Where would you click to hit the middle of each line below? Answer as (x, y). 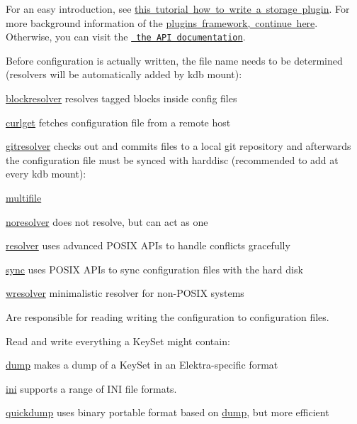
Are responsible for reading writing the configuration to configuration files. (168, 316)
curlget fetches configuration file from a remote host (118, 122)
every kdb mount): (46, 174)
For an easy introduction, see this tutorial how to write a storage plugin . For (178, 9)
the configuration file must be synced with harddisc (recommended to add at (172, 159)
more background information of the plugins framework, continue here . (162, 22)
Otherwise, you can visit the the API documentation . (126, 37)
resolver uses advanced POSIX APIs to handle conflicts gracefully (148, 245)
